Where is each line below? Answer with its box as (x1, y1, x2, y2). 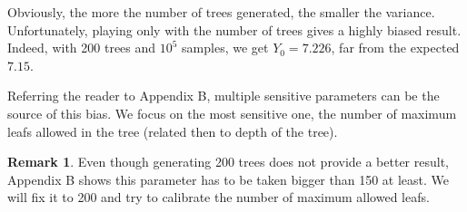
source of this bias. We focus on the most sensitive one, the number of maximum (7, 103, 457, 122)
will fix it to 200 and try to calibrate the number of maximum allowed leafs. (7, 188, 430, 207)
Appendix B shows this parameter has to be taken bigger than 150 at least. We (7, 169, 450, 188)
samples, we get (182, 38, 269, 57)
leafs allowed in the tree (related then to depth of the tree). (7, 121, 338, 140)
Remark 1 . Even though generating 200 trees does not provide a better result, (7, 152, 449, 171)
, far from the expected (331, 38, 460, 57)
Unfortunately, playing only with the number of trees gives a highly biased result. (7, 20, 462, 39)
